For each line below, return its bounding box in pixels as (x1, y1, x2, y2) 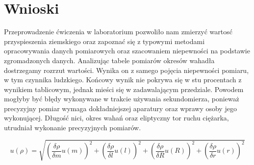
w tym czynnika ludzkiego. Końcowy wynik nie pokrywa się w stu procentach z (4, 74, 242, 85)
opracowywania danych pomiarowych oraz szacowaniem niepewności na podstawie (4, 46, 250, 56)
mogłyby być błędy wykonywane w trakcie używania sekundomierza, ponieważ (4, 94, 239, 104)
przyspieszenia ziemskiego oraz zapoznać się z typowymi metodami (4, 36, 205, 46)
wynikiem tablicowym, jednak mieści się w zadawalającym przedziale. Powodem (4, 84, 244, 94)
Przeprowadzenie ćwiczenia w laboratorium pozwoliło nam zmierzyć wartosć (4, 26, 232, 37)
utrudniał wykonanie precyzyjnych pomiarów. (4, 122, 141, 133)
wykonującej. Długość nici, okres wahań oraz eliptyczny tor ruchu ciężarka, (4, 113, 229, 123)
